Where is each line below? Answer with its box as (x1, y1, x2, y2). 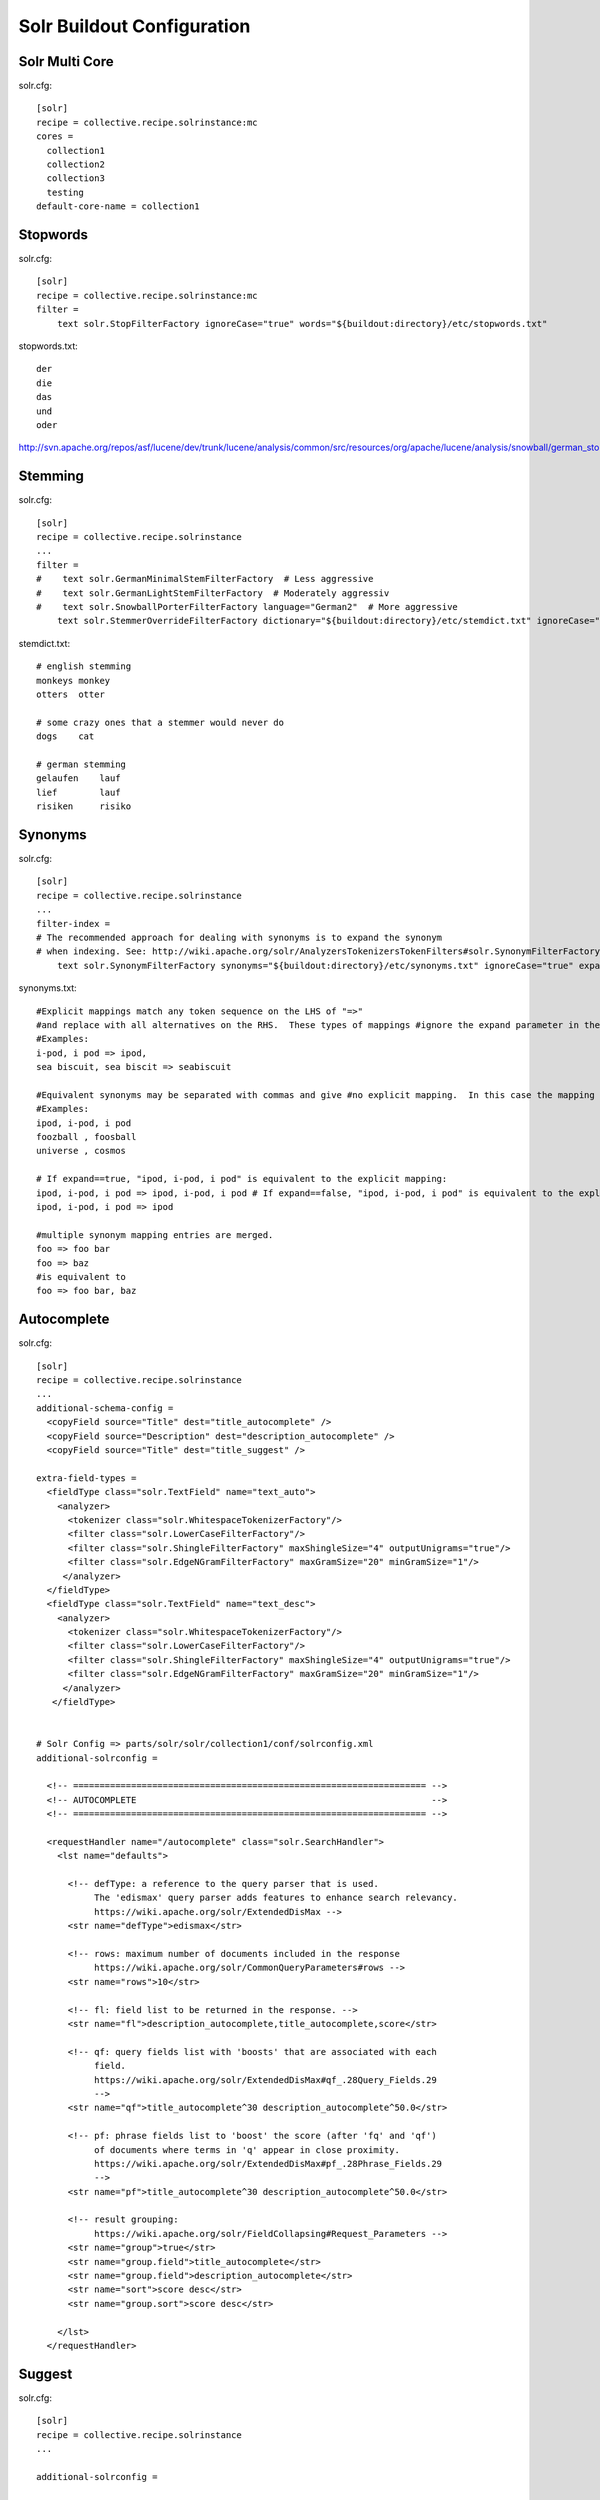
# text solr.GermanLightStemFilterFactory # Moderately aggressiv (36, 587, 390, 599)
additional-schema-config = (36, 1402, 174, 1414)
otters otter (36, 688, 105, 700)
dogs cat (36, 731, 95, 742)
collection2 (46, 159, 105, 170)
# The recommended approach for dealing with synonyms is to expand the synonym (36, 931, 443, 943)
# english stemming (36, 661, 132, 672)
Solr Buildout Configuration (18, 15, 251, 37)
